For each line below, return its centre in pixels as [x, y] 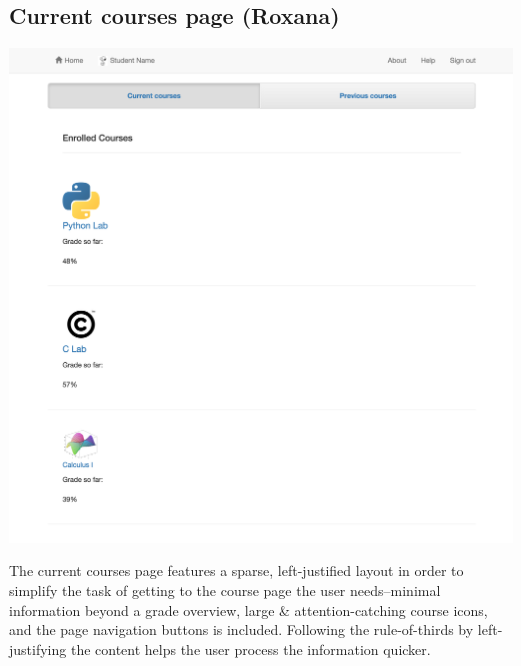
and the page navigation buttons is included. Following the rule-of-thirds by [241, 629]
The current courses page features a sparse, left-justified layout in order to [236, 570]
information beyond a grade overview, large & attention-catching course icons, [248, 609]
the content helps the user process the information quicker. [250, 648]
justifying [38, 648]
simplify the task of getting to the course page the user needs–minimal [225, 590]
